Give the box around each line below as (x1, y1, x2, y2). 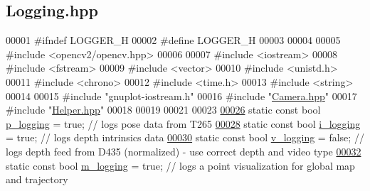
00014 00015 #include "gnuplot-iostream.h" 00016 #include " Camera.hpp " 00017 (6, 88, 357, 103)
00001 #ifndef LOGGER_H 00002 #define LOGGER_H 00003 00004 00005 (6, 33, 341, 48)
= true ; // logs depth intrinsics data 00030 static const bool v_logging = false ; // (6, 130, 364, 145)
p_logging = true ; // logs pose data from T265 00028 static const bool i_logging (6, 116, 361, 131)
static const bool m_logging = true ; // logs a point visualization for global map (6, 158, 355, 173)
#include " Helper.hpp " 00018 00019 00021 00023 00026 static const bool (6, 102, 321, 117)
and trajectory (6, 172, 68, 187)
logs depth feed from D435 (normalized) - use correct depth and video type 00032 (6, 143, 361, 158)
